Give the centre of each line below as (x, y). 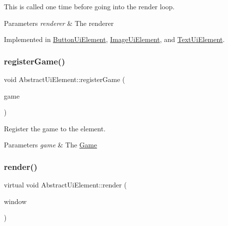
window (15, 201)
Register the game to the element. (55, 128)
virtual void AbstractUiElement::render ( (65, 185)
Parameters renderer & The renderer (59, 23)
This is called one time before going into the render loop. (89, 6)
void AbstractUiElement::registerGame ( (65, 79)
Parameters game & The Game (51, 145)
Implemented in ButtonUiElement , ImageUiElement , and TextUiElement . (114, 39)
